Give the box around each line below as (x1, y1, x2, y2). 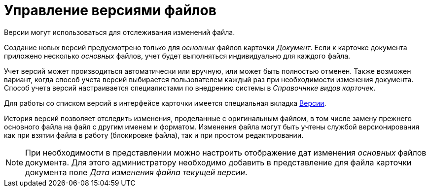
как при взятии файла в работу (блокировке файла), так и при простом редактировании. (4, 130, 304, 139)
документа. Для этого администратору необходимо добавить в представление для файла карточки (25, 157, 412, 167)
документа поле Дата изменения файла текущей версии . (25, 167, 248, 177)
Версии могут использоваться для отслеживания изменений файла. (4, 28, 235, 36)
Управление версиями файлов (4, 2, 216, 19)
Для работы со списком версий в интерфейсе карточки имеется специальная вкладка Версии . (4, 98, 326, 107)
